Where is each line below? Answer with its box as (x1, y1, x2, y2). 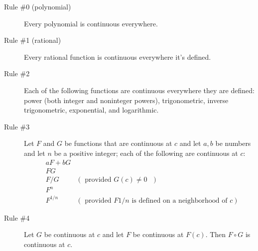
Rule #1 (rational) (4, 35, 61, 45)
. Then (205, 229, 226, 240)
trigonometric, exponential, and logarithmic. (24, 105, 159, 115)
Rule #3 (4, 121, 30, 131)
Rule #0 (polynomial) (4, 1, 71, 11)
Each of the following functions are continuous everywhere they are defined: (24, 85, 255, 95)
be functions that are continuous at (64, 138, 172, 148)
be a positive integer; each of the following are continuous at (54, 147, 238, 158)
